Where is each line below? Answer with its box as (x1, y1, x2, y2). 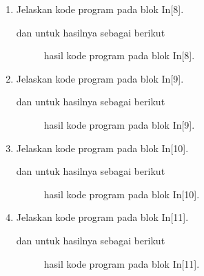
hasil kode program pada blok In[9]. (43, 117, 195, 131)
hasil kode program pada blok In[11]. (43, 256, 200, 270)
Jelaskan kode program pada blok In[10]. (16, 140, 189, 155)
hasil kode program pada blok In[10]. (43, 187, 200, 201)
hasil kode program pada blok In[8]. (43, 48, 195, 63)
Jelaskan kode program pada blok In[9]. (16, 71, 184, 85)
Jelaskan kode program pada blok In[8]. (16, 2, 184, 16)
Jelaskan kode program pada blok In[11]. (16, 210, 189, 224)
